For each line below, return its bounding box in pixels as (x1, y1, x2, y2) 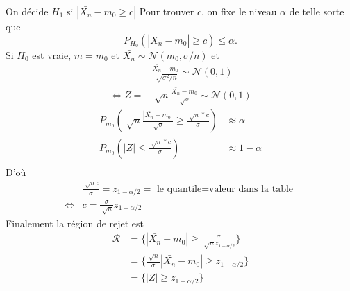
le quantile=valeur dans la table (156, 184, 294, 194)
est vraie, (32, 47, 72, 62)
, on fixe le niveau (201, 4, 277, 18)
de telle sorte (289, 4, 344, 18)
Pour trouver (139, 4, 194, 18)
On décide (6, 4, 49, 18)
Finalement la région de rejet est (6, 215, 144, 230)
